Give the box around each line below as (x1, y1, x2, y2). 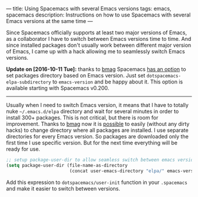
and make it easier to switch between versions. (6, 185, 121, 192)
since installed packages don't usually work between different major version (6, 41, 192, 49)
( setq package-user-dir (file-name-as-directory (6, 162, 128, 168)
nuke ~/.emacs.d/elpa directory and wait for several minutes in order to (6, 108, 179, 115)
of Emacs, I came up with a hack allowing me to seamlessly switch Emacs (6, 48, 186, 55)
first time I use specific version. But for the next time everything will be (6, 139, 178, 146)
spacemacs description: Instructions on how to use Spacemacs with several (6, 11, 191, 18)
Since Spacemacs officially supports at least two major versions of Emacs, (6, 29, 187, 36)
